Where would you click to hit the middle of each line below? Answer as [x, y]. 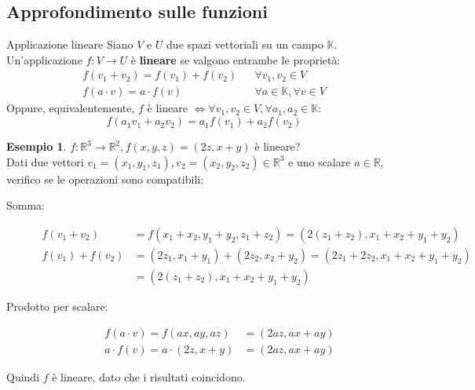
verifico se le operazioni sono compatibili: [105, 179]
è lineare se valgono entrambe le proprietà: [236, 59]
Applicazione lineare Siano [70, 44]
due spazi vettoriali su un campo [245, 44]
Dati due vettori [45, 161]
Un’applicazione [44, 59]
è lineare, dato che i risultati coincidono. [149, 376]
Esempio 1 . [37, 146]
